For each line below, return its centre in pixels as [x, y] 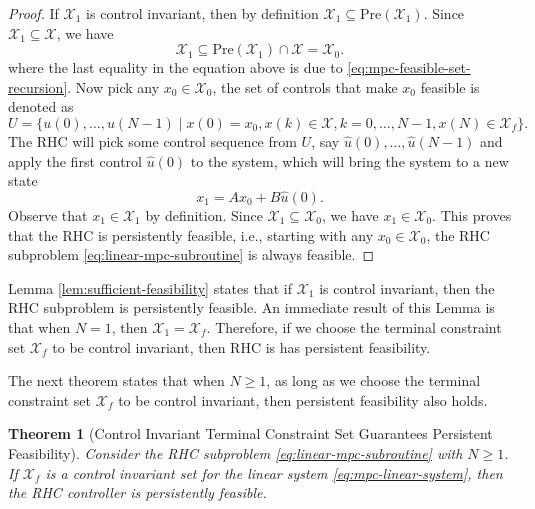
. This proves [472, 214]
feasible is [450, 86]
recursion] [38, 86]
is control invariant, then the [407, 287]
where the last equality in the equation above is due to [175, 67]
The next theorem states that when [116, 380]
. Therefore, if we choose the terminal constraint [354, 326]
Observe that [48, 214]
